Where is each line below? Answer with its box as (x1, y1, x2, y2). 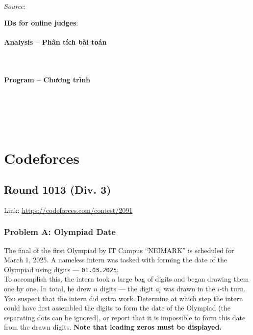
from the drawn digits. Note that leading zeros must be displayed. (4, 322, 222, 332)
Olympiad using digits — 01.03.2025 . (4, 264, 119, 274)
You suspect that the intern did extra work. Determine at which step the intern (4, 293, 243, 303)
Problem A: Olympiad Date (4, 226, 116, 238)
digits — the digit (100, 283, 153, 293)
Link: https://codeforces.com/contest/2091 (4, 205, 133, 215)
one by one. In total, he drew (4, 283, 91, 293)
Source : (4, 1, 25, 11)
